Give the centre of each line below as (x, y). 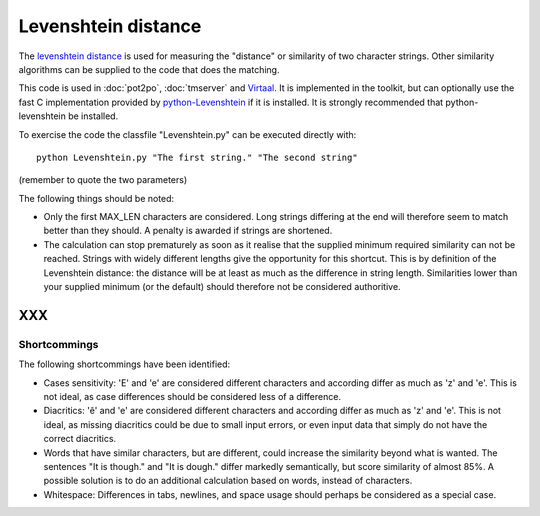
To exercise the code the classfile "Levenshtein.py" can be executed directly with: (187, 134)
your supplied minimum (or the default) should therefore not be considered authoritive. (222, 287)
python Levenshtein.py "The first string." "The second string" (197, 157)
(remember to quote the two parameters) (103, 180)
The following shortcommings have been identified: (124, 364)
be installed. (93, 116)
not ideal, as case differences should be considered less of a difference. (192, 396)
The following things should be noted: (96, 198)
